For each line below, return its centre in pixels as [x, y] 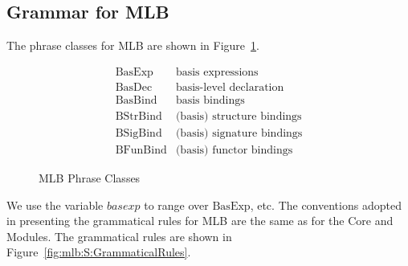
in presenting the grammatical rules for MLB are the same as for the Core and [200, 221]
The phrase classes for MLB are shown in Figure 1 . [133, 45]
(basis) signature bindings [239, 133]
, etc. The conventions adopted [326, 205]
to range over [176, 205]
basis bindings [210, 100]
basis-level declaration [230, 87]
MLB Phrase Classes [90, 177]
